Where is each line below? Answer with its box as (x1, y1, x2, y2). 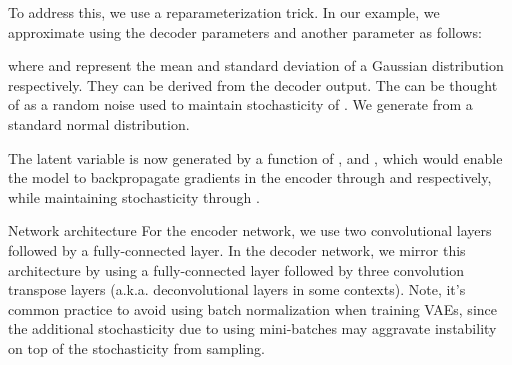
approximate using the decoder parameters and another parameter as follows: (8, 21, 482, 42)
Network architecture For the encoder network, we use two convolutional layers (8, 220, 492, 241)
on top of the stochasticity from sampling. (8, 337, 265, 358)
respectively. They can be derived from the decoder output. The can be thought (8, 74, 498, 95)
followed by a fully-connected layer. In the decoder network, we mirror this (8, 239, 466, 260)
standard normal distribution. (8, 113, 190, 134)
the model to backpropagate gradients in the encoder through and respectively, (8, 167, 492, 188)
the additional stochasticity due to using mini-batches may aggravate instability (8, 318, 497, 339)
